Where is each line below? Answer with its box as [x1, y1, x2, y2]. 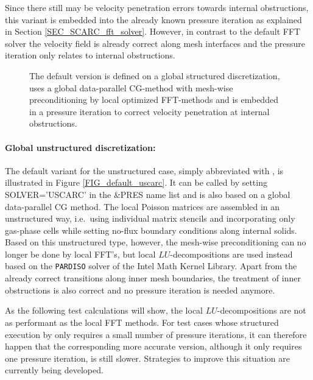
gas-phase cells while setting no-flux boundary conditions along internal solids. [5, 223, 297, 236]
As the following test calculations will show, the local [5, 304, 203, 317]
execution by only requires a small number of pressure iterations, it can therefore [5, 328, 307, 340]
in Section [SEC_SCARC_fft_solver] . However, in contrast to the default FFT [5, 25, 301, 38]
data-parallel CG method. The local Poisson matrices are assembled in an [5, 200, 280, 213]
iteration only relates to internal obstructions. [5, 49, 175, 62]
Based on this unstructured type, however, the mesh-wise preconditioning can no [5, 236, 306, 248]
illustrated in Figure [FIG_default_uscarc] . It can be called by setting [5, 176, 267, 189]
